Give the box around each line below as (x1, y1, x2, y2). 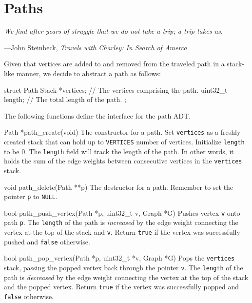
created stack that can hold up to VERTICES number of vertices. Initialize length (4, 136, 245, 146)
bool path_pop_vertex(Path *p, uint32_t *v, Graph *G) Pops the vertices (4, 253, 235, 263)
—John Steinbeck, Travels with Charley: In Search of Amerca (4, 42, 187, 52)
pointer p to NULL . (4, 191, 58, 202)
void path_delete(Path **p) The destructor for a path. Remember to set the (4, 182, 233, 192)
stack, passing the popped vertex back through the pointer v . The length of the (4, 263, 243, 273)
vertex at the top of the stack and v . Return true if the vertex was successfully (4, 227, 240, 237)
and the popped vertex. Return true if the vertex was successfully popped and (4, 282, 239, 292)
